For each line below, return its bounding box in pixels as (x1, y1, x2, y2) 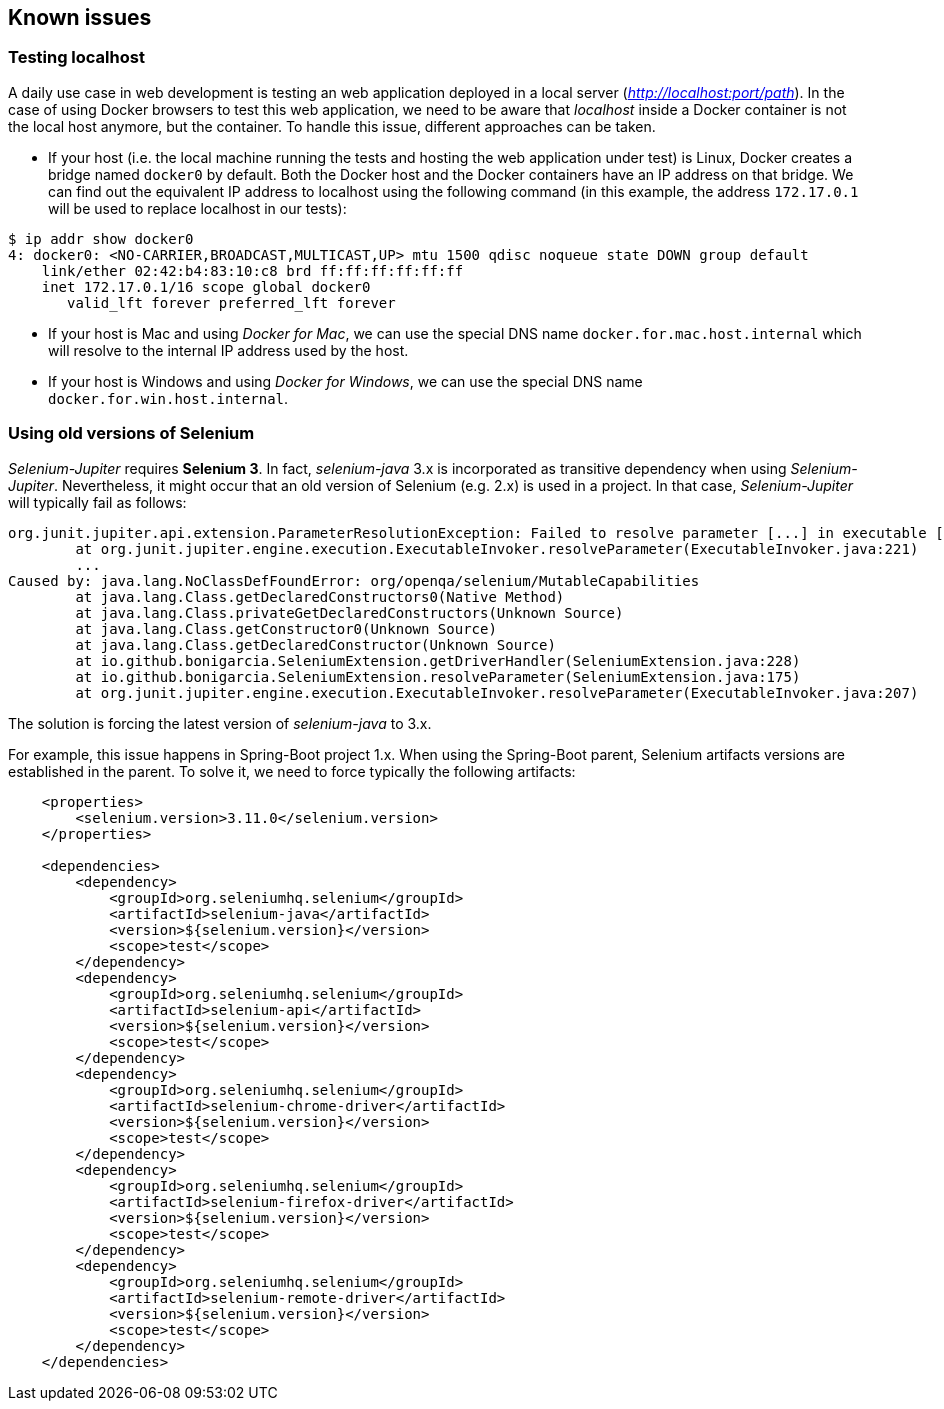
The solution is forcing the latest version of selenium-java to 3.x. (8, 714, 432, 732)
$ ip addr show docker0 (8, 230, 194, 247)
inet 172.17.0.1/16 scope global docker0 (41, 278, 371, 295)
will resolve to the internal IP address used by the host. (48, 341, 409, 359)
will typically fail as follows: (8, 493, 187, 511)
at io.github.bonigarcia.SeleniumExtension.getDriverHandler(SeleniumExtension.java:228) (75, 652, 801, 669)
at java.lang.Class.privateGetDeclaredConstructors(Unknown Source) (75, 604, 624, 621)
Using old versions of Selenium (8, 423, 255, 444)
